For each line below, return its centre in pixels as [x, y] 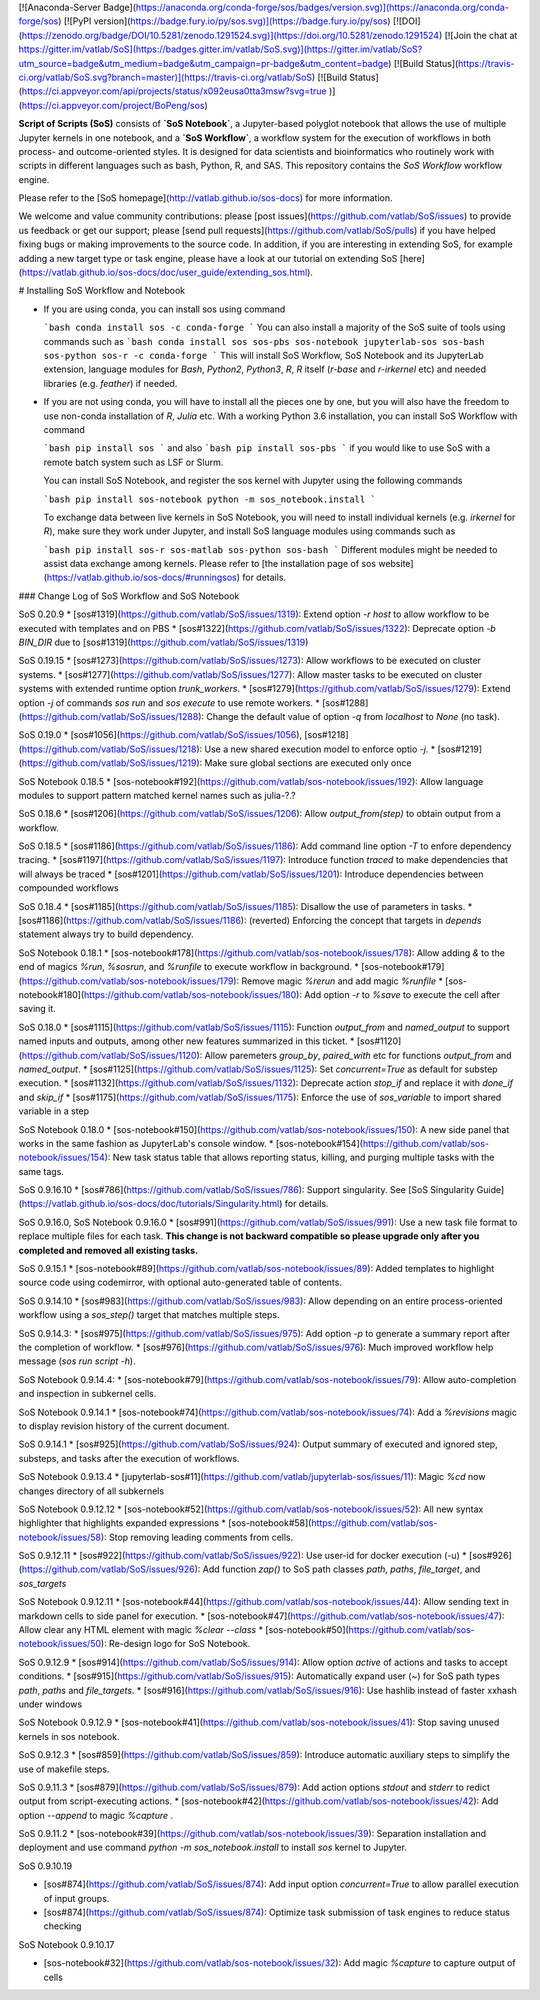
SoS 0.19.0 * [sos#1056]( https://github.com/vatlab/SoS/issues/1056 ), [160, 735]
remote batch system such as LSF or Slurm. [133, 462]
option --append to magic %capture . [96, 1815]
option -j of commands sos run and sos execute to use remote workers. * [169, 702]
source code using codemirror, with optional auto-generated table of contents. [180, 1282]
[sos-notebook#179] [402, 967]
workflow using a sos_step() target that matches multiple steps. [149, 1315]
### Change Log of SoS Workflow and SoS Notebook [129, 596]
